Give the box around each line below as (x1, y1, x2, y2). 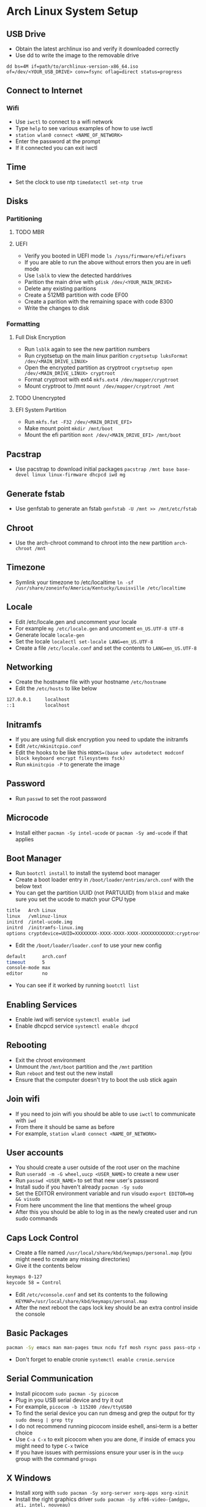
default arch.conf (6, 953, 67, 959)
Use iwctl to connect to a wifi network (15, 118, 113, 125)
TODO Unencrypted (15, 395, 66, 402)
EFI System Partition (15, 406, 67, 414)
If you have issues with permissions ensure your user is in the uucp (15, 1449, 184, 1456)
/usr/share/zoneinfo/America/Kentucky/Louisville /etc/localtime (15, 585, 186, 591)
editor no (6, 970, 48, 977)
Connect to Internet (6, 85, 83, 96)
